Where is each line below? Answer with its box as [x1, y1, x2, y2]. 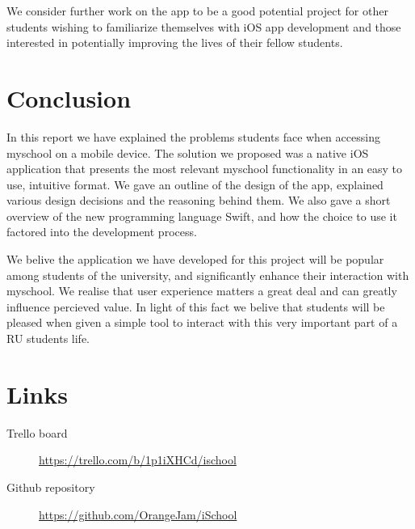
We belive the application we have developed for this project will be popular [6, 251, 384, 268]
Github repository [6, 478, 95, 495]
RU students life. [6, 330, 90, 347]
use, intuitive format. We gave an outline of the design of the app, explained [6, 176, 384, 193]
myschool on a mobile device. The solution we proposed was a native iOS [6, 144, 369, 161]
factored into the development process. [6, 223, 197, 240]
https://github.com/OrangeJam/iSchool [39, 506, 237, 523]
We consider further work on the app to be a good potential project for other [6, 2, 388, 19]
